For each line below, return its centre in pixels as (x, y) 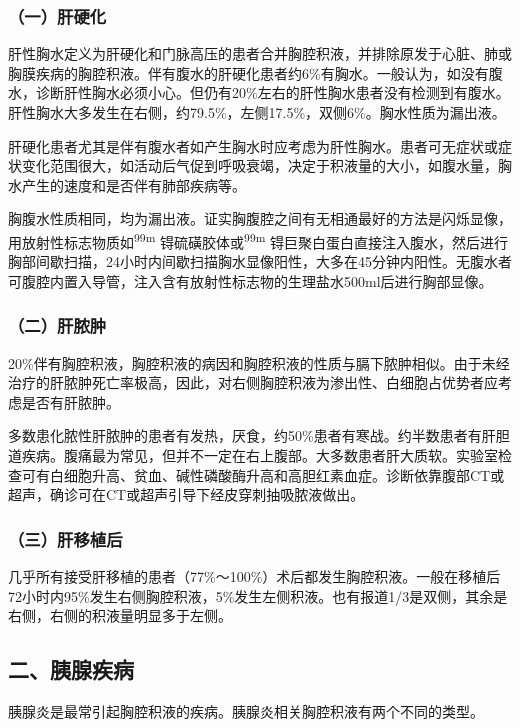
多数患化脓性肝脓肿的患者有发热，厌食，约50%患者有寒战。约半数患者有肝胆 (259, 435)
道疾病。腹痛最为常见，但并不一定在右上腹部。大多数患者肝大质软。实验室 (253, 455)
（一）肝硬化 (57, 15)
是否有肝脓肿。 (70, 401)
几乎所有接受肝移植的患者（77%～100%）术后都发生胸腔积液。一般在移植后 (254, 576)
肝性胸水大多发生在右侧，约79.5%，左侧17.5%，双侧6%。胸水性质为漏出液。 (257, 112)
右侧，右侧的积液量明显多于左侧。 (120, 615)
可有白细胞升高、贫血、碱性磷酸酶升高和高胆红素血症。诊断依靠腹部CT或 (263, 474)
